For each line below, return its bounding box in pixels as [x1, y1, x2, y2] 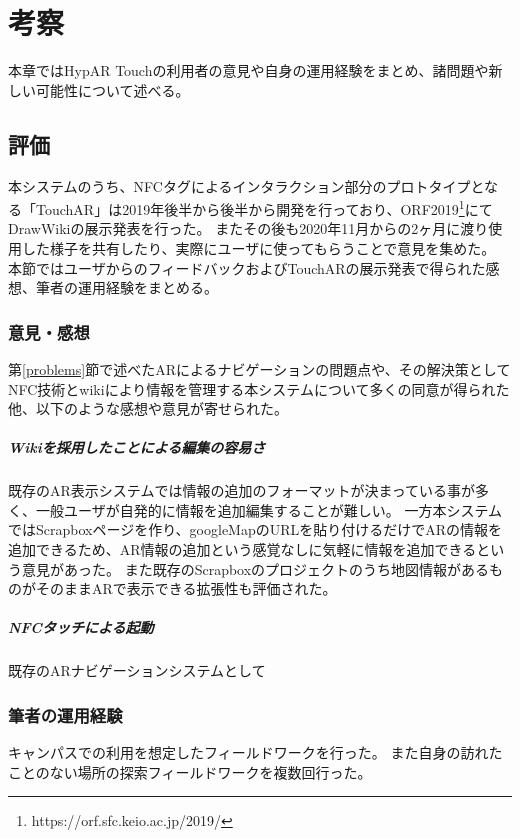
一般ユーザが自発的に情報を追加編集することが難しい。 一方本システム [35, 499, 502, 520]
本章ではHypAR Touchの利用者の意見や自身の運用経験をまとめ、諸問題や [8, 60, 489, 81]
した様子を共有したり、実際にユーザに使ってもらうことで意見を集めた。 [21, 237, 496, 258]
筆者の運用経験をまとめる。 [35, 277, 218, 298]
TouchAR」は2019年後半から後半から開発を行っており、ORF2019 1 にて [35, 196, 493, 219]
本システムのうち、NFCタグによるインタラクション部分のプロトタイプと [8, 175, 485, 196]
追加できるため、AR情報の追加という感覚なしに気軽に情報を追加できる [8, 539, 477, 560]
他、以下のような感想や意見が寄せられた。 [8, 398, 288, 419]
